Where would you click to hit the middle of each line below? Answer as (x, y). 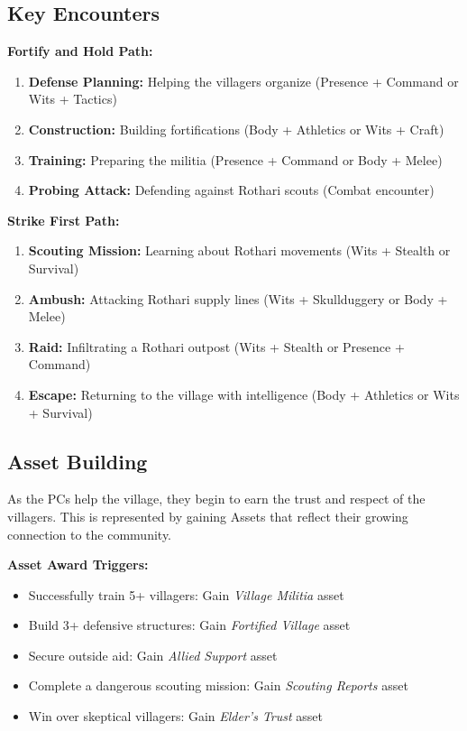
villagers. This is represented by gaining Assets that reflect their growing (208, 516)
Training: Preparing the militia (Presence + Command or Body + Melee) (235, 159)
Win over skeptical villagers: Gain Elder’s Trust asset (176, 716)
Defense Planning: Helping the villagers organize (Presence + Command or (243, 81)
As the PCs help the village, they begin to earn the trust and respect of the (216, 499)
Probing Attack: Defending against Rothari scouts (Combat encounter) (231, 190)
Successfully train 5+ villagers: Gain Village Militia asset (186, 594)
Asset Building (78, 461)
